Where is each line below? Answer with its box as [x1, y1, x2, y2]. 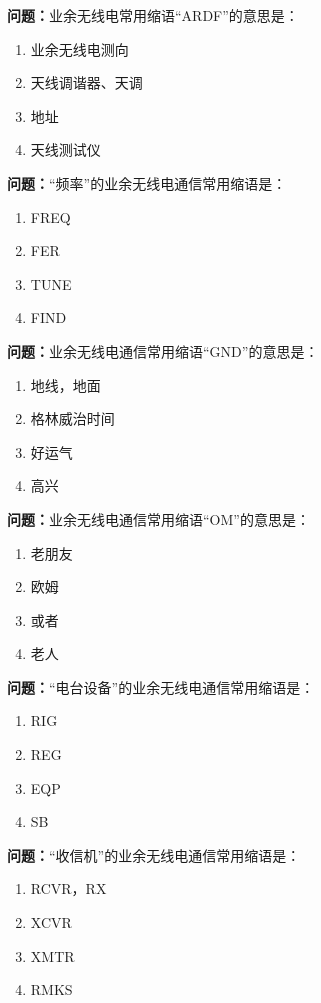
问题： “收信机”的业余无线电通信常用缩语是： [7, 844, 301, 865]
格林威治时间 [30, 408, 115, 429]
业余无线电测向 [30, 38, 129, 59]
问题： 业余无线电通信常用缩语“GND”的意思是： [7, 340, 319, 361]
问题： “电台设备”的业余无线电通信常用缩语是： [7, 676, 315, 697]
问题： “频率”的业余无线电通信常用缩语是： [7, 172, 287, 193]
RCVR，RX [30, 878, 107, 899]
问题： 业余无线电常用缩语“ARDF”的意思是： [7, 5, 299, 25]
